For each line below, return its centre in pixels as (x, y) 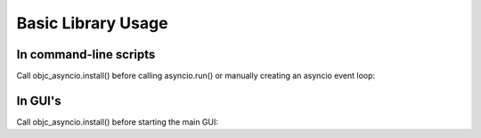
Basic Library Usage (92, 23)
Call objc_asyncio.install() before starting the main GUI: (117, 122)
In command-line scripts (86, 54)
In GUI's (39, 100)
